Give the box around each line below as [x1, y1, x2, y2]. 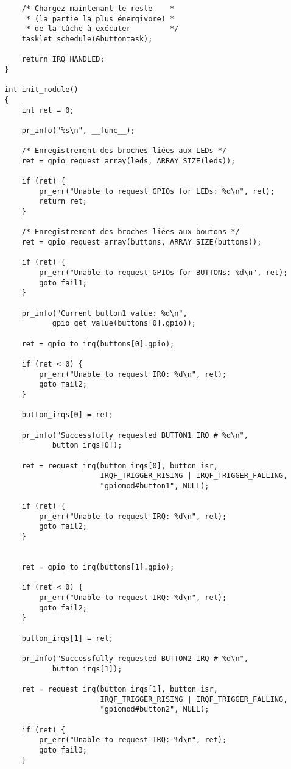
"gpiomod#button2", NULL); [100, 705, 209, 714]
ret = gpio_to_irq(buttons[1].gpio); [21, 563, 175, 572]
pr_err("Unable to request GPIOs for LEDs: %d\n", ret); [39, 187, 275, 196]
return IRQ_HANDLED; [21, 55, 105, 64]
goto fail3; [39, 745, 88, 754]
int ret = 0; [21, 106, 74, 115]
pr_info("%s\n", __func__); [21, 126, 135, 135]
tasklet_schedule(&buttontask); [21, 34, 153, 43]
